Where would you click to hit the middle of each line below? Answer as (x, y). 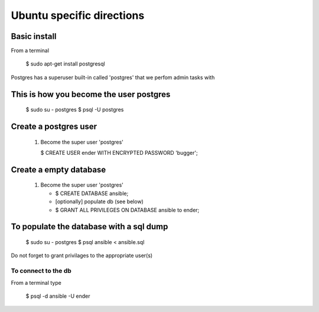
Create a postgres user (54, 127)
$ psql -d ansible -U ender (58, 296)
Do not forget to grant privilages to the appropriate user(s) (82, 256)
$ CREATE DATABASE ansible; (92, 193)
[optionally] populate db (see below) (100, 201)
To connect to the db (41, 271)
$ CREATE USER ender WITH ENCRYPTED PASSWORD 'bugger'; (119, 153)
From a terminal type (36, 282)
